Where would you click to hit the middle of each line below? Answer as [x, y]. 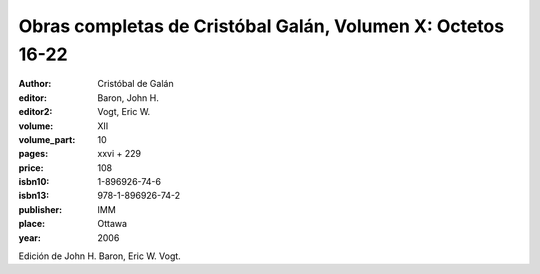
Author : [35, 84]
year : [30, 237]
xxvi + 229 [119, 154]
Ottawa [112, 224]
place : [32, 224]
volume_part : [47, 139]
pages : [33, 154]
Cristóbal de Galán [135, 84]
